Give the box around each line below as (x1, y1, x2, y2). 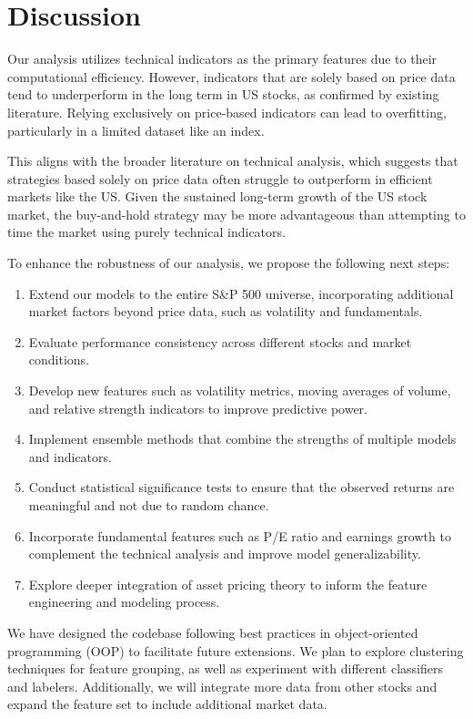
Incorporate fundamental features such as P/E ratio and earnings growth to (28, 526, 451, 545)
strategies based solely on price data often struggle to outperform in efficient (7, 169, 433, 188)
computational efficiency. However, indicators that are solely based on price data (7, 67, 456, 86)
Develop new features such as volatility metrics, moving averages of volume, (28, 381, 451, 400)
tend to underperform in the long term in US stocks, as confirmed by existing (7, 85, 439, 104)
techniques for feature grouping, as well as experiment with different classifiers (7, 659, 444, 678)
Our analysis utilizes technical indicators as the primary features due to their (7, 49, 438, 68)
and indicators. (28, 447, 112, 466)
